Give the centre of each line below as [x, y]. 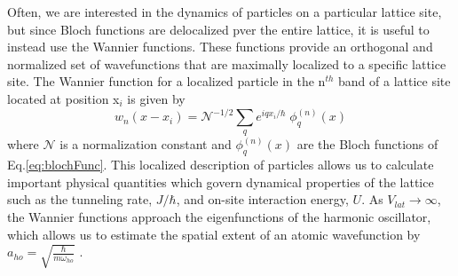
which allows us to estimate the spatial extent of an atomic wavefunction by [214, 234]
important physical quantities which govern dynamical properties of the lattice [221, 181]
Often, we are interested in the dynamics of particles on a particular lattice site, [225, 12]
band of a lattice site [395, 81]
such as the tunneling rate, [80, 199]
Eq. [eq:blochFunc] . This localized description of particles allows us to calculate [221, 165]
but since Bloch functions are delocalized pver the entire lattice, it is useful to [218, 29]
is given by [156, 98]
